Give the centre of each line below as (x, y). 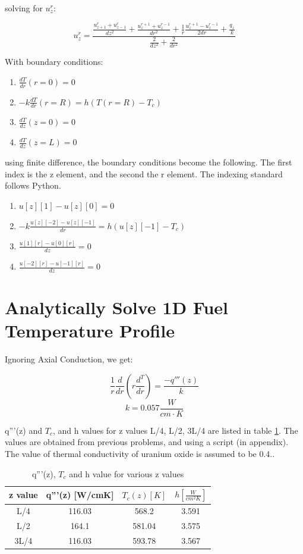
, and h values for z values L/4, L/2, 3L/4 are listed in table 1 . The (175, 430)
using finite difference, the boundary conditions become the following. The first (149, 162)
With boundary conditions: (54, 62)
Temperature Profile (90, 331)
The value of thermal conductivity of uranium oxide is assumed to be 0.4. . (140, 453)
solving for (24, 8)
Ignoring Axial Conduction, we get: (69, 359)
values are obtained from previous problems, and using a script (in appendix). (147, 442)
